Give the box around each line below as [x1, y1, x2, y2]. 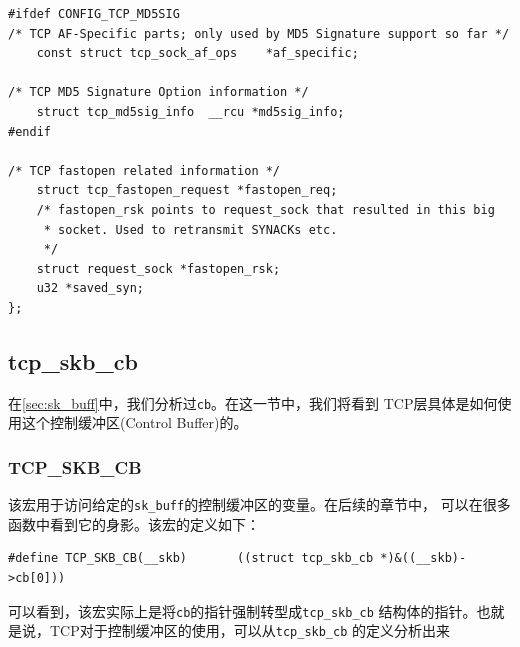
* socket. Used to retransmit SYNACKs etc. [43, 222, 338, 237]
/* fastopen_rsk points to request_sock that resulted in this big [36, 202, 495, 217]
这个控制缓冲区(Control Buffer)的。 [21, 412, 248, 433]
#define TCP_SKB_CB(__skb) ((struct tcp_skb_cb [8, 551, 374, 566]
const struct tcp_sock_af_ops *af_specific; [36, 46, 359, 61]
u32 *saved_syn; [36, 281, 145, 296]
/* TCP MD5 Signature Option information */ [8, 85, 309, 100]
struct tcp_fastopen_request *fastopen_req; [36, 183, 338, 198]
